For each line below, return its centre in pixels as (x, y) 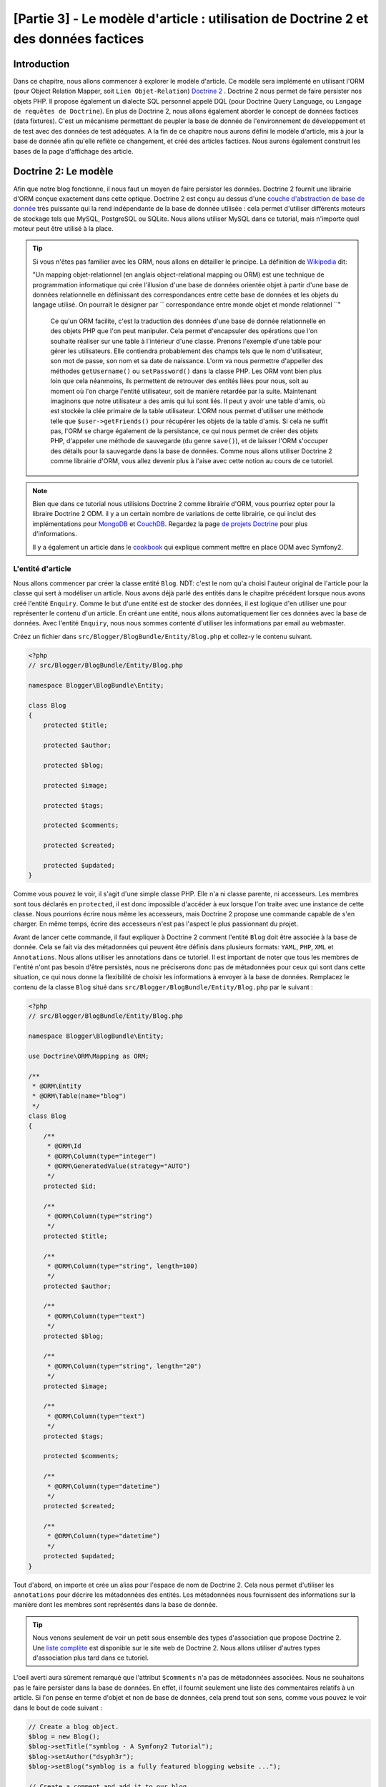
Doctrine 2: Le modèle (63, 172)
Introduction (41, 64)
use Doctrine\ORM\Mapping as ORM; (89, 1056)
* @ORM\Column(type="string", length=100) (122, 1266)
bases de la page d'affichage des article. (73, 151)
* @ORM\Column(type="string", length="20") (124, 1366)
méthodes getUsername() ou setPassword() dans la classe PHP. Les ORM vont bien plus (186, 371)
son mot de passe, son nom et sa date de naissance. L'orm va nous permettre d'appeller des (187, 361)
